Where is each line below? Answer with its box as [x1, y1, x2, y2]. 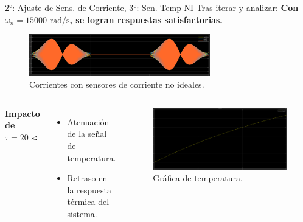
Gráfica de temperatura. [153, 172, 243, 184]
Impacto [5, 106, 40, 119]
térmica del [67, 195, 110, 208]
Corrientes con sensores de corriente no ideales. [29, 78, 204, 91]
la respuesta [67, 183, 112, 196]
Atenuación [67, 115, 110, 128]
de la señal [67, 127, 107, 140]
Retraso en [67, 172, 108, 184]
